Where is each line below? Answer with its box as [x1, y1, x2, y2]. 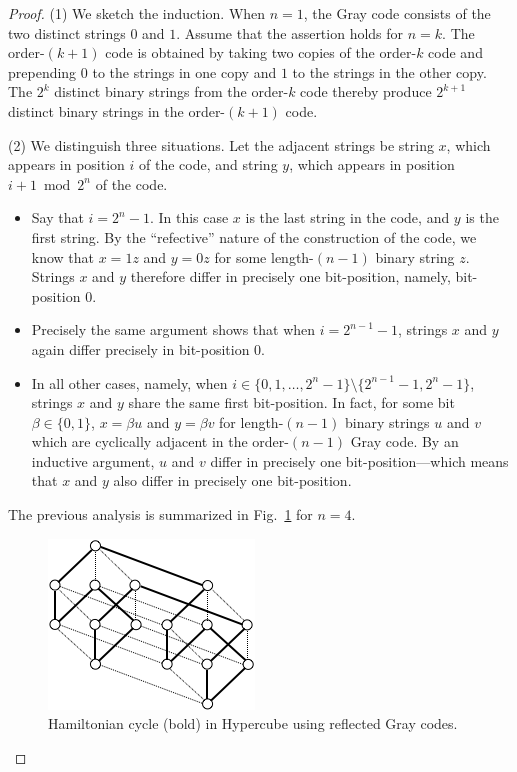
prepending [8, 61, 77, 82]
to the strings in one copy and [92, 61, 277, 82]
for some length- [214, 246, 314, 267]
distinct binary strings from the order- [54, 81, 289, 102]
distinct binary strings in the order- [8, 100, 226, 121]
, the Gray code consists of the [303, 3, 491, 23]
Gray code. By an [350, 431, 459, 452]
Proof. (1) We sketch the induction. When [8, 3, 266, 23]
